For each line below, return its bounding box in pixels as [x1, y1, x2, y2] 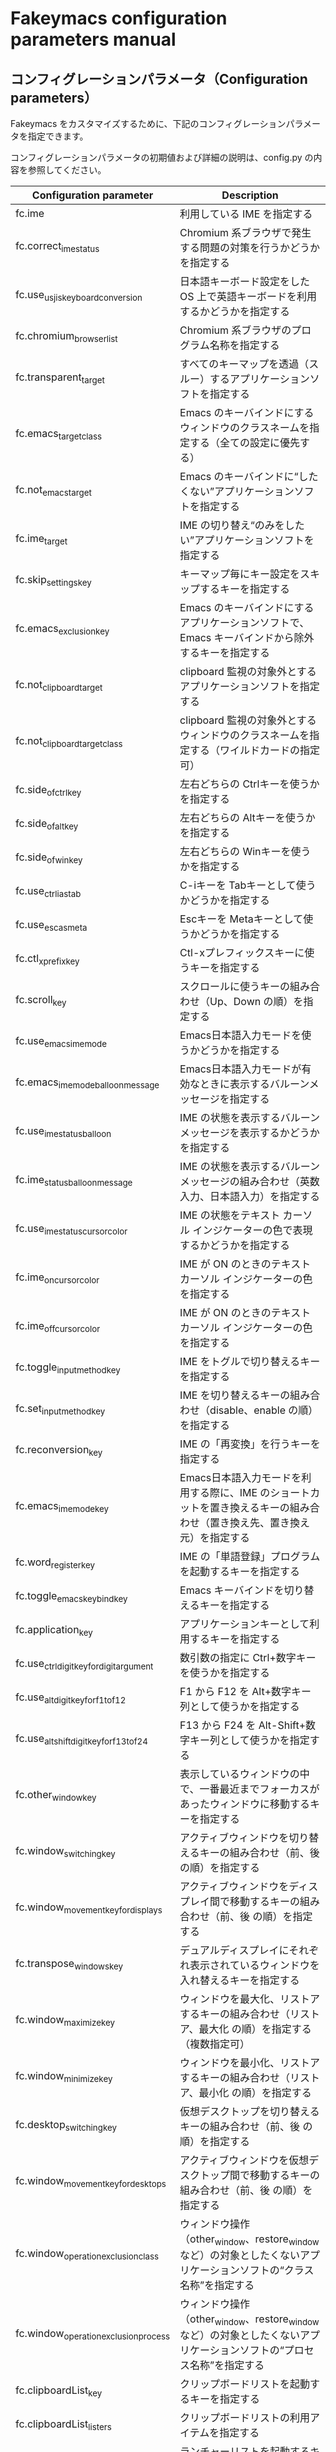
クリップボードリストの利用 [179, 2411, 311, 2425]
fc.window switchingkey [15, 1844, 116, 1860]
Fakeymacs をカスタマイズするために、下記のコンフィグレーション [10, 118, 287, 129]
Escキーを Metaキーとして [179, 912, 304, 926]
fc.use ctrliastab [15, 884, 82, 900]
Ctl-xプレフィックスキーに [179, 946, 305, 959]
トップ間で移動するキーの [199, 2168, 321, 2182]
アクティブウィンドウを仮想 [179, 2153, 310, 2167]
